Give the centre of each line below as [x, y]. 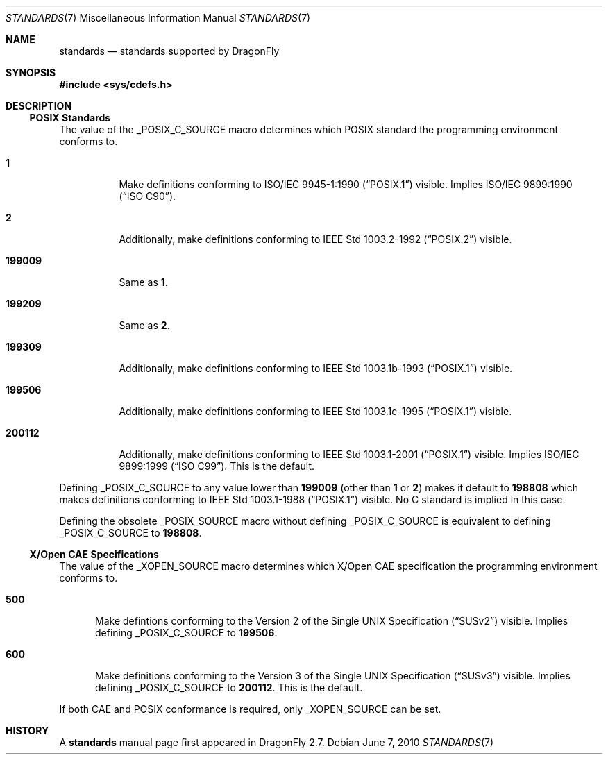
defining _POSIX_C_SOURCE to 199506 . [186, 633]
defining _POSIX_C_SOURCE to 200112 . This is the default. [229, 687]
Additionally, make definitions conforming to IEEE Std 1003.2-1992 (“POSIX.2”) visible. [315, 239]
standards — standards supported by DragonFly [169, 51]
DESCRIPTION [39, 106]
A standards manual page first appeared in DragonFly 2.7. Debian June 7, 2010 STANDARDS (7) [277, 742]
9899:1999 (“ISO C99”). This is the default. [217, 466]
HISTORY [27, 731]
